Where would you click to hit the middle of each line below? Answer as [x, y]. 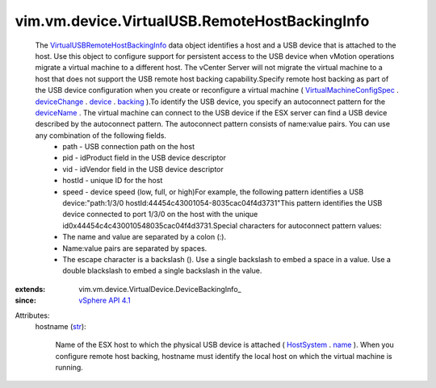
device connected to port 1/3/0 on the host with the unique [160, 215]
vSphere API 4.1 [105, 300]
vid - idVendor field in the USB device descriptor [143, 169]
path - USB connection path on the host [129, 147]
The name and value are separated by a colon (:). [144, 237]
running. [69, 368]
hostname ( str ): [61, 326]
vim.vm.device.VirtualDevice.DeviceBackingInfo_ [160, 289]
